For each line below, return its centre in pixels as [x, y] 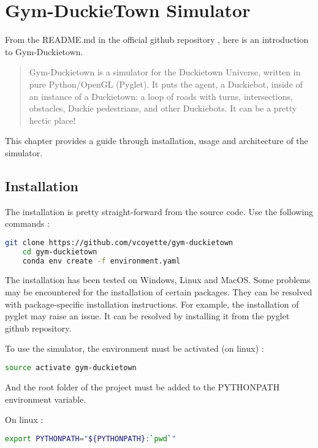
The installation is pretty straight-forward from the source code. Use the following [159, 211]
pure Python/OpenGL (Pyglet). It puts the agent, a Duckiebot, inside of [166, 84]
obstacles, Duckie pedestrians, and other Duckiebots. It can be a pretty [163, 108]
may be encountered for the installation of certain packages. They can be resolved [159, 292]
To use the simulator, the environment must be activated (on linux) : [134, 348]
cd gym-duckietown [60, 252]
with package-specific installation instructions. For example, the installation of [152, 304]
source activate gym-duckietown [71, 368]
